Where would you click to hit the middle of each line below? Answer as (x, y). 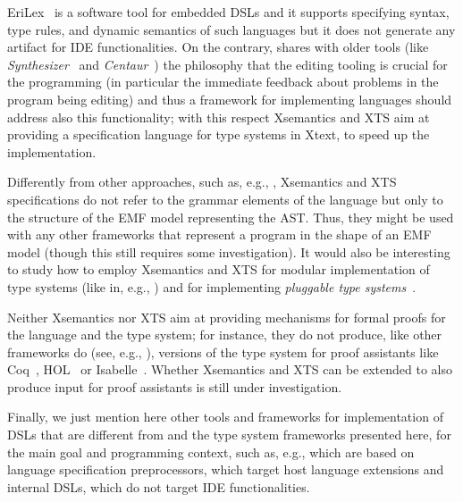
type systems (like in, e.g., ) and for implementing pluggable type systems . (212, 286)
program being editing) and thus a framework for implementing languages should (230, 99)
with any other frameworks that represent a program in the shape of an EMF (219, 234)
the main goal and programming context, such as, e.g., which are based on (211, 452)
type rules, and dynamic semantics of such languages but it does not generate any (231, 29)
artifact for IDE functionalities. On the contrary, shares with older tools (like (218, 47)
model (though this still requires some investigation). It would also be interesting (229, 251)
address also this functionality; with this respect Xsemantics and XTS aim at (219, 117)
